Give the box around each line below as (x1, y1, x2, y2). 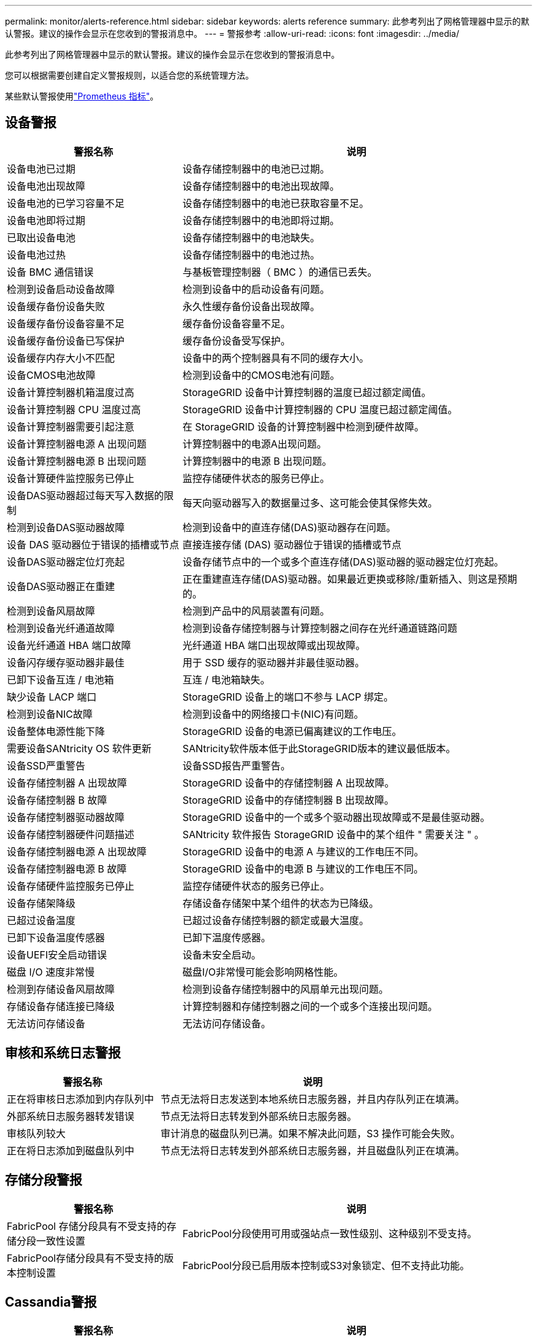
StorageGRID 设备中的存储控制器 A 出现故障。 (182, 776, 395, 789)
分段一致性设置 (17, 1234, 86, 1247)
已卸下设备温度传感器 (7, 931, 105, 944)
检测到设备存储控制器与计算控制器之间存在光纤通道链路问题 (182, 621, 457, 634)
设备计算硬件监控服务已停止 (7, 472, 135, 484)
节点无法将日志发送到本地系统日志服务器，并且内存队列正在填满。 (161, 1092, 465, 1105)
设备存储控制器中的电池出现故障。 (182, 179, 340, 192)
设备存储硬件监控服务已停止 (7, 879, 135, 892)
